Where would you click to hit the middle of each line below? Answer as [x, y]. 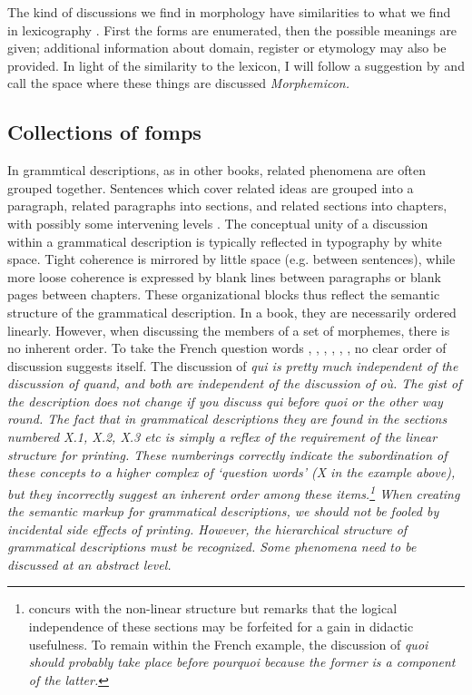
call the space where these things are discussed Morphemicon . [179, 83]
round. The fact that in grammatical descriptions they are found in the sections [227, 419]
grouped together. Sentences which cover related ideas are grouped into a [211, 187]
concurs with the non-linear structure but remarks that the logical [213, 608]
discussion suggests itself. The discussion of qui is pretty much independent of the [233, 365]
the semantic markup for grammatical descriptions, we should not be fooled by [223, 511]
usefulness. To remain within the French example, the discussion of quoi [228, 644]
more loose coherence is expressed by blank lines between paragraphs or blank [224, 276]
